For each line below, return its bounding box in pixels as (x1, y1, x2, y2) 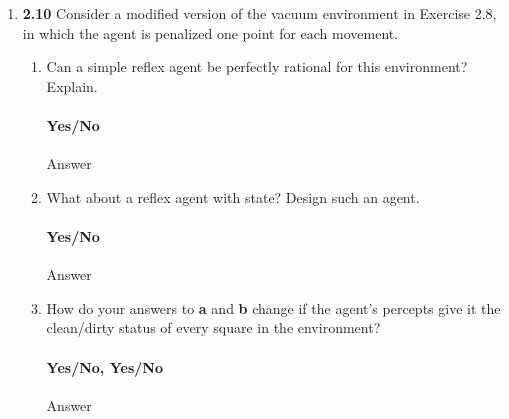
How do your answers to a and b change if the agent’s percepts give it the (46, 297, 501, 318)
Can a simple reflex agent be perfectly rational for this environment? (46, 56, 468, 77)
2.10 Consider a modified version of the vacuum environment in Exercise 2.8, (22, 3, 497, 23)
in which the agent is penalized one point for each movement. (22, 22, 399, 43)
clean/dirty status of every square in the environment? (46, 317, 381, 338)
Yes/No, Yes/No (46, 356, 163, 377)
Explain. (46, 75, 98, 96)
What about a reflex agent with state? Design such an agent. (46, 186, 420, 207)
